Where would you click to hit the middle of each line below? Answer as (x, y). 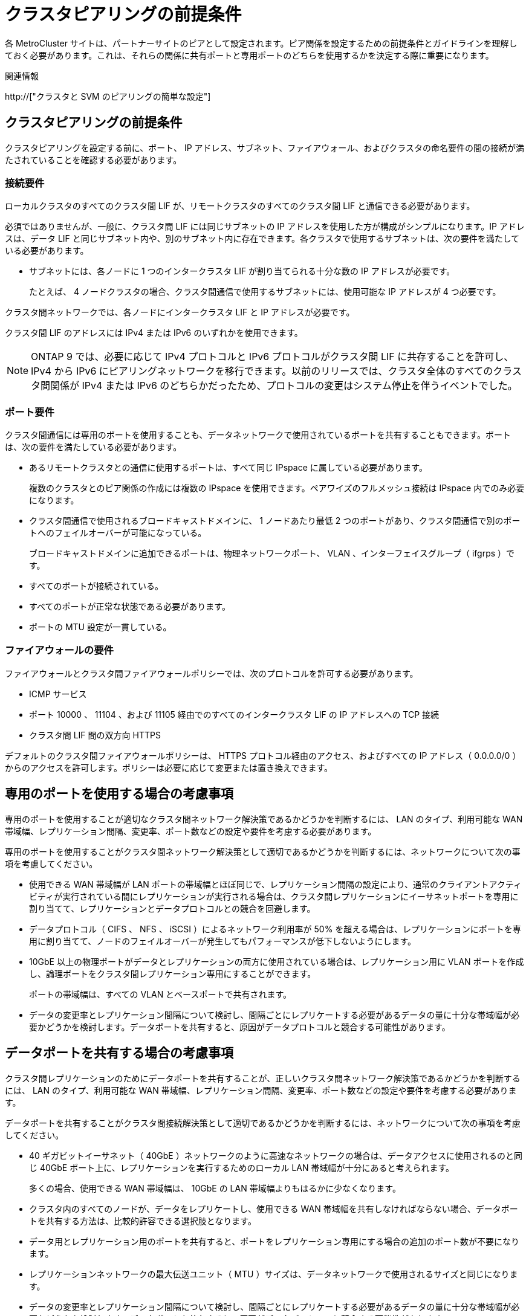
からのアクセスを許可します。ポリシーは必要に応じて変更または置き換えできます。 (169, 767)
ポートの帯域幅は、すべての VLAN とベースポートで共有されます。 (161, 994)
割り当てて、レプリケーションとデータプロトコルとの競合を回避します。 (172, 908)
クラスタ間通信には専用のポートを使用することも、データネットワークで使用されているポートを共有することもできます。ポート (258, 435)
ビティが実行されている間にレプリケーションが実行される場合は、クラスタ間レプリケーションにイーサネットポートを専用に (274, 896)
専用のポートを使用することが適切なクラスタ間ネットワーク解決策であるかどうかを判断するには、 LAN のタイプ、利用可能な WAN (264, 819)
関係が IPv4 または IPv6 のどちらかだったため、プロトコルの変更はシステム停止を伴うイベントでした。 (284, 386)
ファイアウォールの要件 (59, 650)
